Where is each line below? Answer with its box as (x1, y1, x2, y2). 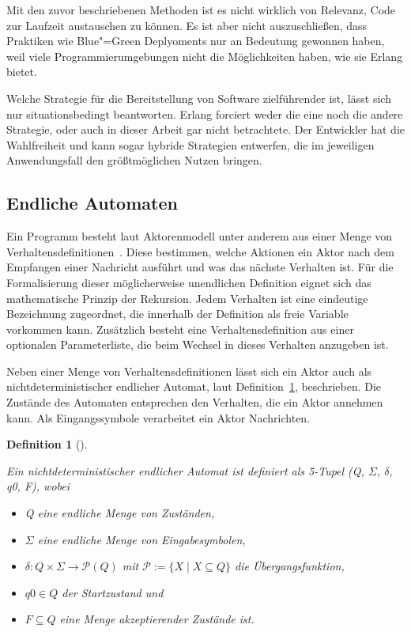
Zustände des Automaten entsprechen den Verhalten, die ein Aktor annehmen (6, 394, 383, 411)
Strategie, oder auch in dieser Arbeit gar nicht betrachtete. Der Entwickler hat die (6, 121, 405, 138)
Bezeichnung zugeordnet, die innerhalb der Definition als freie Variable (6, 305, 349, 322)
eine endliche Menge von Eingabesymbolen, (37, 531, 246, 547)
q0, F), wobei (6, 478, 70, 494)
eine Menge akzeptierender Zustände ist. (59, 611, 255, 627)
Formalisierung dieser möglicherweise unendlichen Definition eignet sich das (6, 274, 371, 290)
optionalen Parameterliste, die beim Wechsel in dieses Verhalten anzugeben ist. (6, 336, 389, 353)
